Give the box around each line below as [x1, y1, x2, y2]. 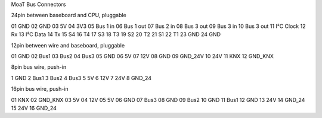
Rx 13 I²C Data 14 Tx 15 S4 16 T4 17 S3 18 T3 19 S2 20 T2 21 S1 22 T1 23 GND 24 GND [11, 31, 221, 38]
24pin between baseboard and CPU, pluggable [11, 12, 126, 19]
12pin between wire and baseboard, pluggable [11, 42, 125, 49]
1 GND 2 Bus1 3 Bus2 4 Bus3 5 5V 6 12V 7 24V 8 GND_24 [11, 74, 152, 81]
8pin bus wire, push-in [11, 63, 67, 71]
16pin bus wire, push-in [11, 85, 69, 93]
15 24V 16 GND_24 [11, 104, 57, 111]
